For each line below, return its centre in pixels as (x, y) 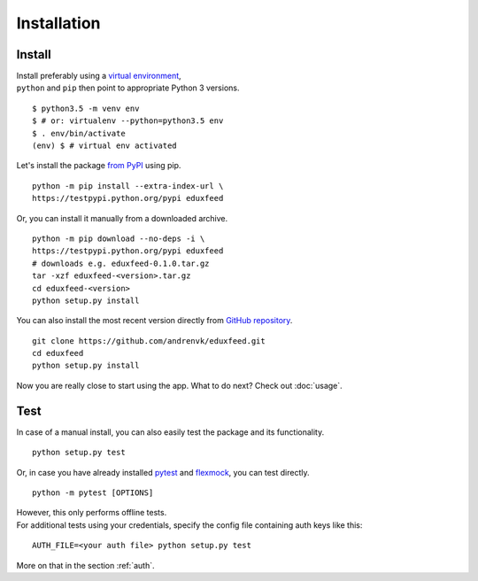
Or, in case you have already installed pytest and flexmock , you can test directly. (163, 472)
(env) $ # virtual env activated (104, 146)
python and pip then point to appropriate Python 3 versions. (128, 88)
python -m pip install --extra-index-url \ (128, 186)
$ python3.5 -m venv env (86, 108)
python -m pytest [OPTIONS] (93, 492)
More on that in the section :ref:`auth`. (85, 565)
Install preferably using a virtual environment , (99, 76)
